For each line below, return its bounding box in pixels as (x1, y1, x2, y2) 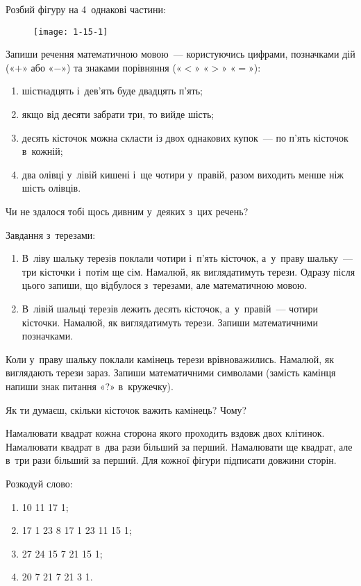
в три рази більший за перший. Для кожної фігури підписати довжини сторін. (6, 453, 337, 467)
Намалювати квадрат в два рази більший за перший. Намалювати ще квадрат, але (6, 439, 353, 453)
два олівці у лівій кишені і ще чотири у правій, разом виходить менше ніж (22, 167, 344, 181)
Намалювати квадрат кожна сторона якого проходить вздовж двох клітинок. (6, 426, 325, 440)
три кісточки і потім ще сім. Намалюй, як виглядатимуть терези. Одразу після (22, 264, 355, 278)
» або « (22, 60, 54, 74)
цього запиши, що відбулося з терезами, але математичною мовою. (22, 278, 308, 292)
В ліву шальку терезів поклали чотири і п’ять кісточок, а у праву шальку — (22, 251, 353, 265)
